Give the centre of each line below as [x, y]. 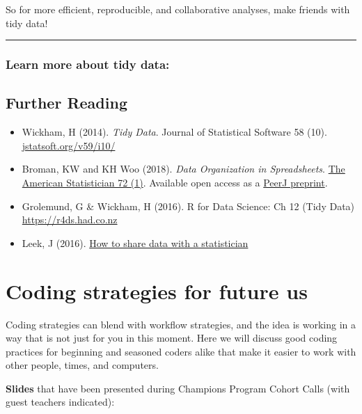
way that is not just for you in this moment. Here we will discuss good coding [172, 338]
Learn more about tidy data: [88, 64]
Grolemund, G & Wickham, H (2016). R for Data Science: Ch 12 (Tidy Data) [188, 206]
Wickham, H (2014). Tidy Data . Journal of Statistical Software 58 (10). [174, 132]
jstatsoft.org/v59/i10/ [69, 145]
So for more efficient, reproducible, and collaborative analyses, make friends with [178, 9]
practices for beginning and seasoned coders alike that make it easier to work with [181, 351]
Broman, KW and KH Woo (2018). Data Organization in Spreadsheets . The [183, 169]
